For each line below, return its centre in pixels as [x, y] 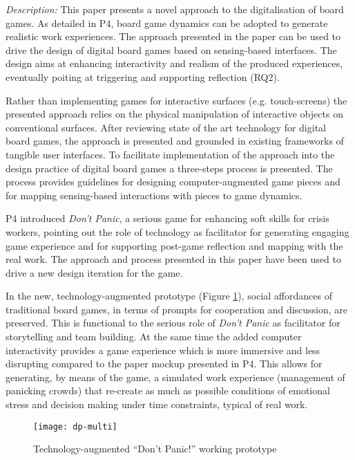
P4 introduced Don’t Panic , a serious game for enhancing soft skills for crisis [167, 218]
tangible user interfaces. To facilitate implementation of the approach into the [170, 154]
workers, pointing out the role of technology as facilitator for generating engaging [177, 231]
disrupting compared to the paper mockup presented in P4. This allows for [164, 364]
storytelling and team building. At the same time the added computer [154, 337]
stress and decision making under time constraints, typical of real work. [157, 404]
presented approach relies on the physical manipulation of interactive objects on [174, 114]
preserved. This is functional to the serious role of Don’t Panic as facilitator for [173, 323]
